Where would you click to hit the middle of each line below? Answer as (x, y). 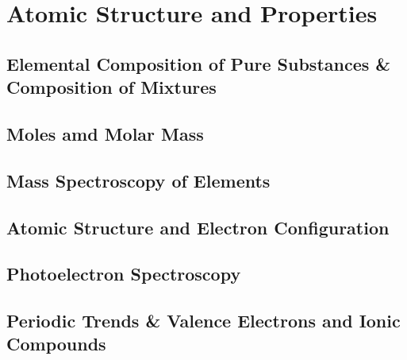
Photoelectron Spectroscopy (124, 274)
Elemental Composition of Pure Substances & (199, 63)
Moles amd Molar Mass (105, 133)
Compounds (56, 344)
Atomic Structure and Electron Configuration (198, 227)
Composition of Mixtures (111, 87)
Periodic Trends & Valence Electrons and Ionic (203, 321)
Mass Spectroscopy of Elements (138, 180)
